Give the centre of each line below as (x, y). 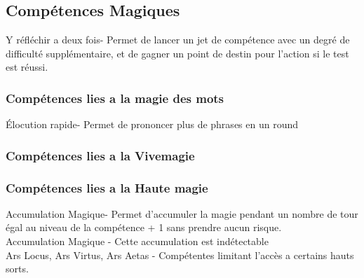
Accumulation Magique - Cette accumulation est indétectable (137, 241)
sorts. (17, 269)
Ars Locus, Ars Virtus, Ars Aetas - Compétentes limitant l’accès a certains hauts (180, 255)
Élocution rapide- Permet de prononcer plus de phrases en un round (152, 124)
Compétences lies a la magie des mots (115, 98)
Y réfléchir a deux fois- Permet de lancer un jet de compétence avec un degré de (178, 40)
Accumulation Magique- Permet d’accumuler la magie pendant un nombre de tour (182, 213)
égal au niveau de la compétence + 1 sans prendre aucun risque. (144, 227)
